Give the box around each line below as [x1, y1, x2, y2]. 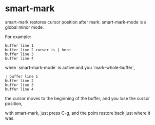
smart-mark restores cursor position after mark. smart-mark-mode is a [5, 19, 147, 25]
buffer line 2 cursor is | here [5, 47, 71, 52]
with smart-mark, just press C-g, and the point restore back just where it [5, 110, 151, 116]
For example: [5, 34, 32, 40]
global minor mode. [5, 24, 44, 30]
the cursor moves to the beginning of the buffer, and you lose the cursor [5, 95, 150, 101]
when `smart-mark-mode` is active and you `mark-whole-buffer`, [5, 64, 136, 70]
